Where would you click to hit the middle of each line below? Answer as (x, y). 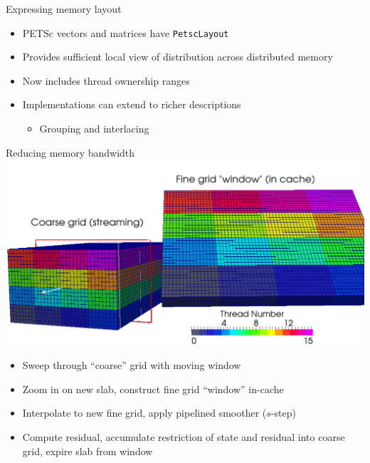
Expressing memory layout (64, 9)
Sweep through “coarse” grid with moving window (132, 365)
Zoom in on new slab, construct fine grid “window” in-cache (153, 389)
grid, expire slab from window (88, 451)
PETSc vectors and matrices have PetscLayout (126, 32)
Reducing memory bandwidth (70, 152)
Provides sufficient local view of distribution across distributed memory (178, 57)
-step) (283, 413)
